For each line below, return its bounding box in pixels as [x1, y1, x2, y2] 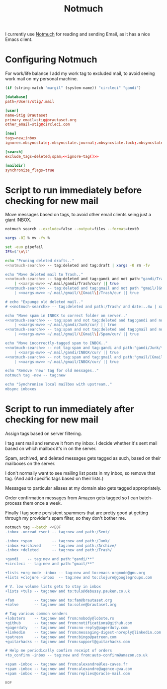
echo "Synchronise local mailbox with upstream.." [5, 382, 112, 387]
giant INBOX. [5, 217, 31, 223]
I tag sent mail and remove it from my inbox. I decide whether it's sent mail [5, 440, 158, 446]
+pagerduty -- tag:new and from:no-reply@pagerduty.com [5, 625, 128, 630]
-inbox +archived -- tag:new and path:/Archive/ [5, 543, 117, 548]
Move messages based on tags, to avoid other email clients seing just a [5, 212, 152, 218]
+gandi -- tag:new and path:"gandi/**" [5, 557, 94, 562]
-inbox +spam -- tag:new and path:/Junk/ [5, 538, 110, 543]
